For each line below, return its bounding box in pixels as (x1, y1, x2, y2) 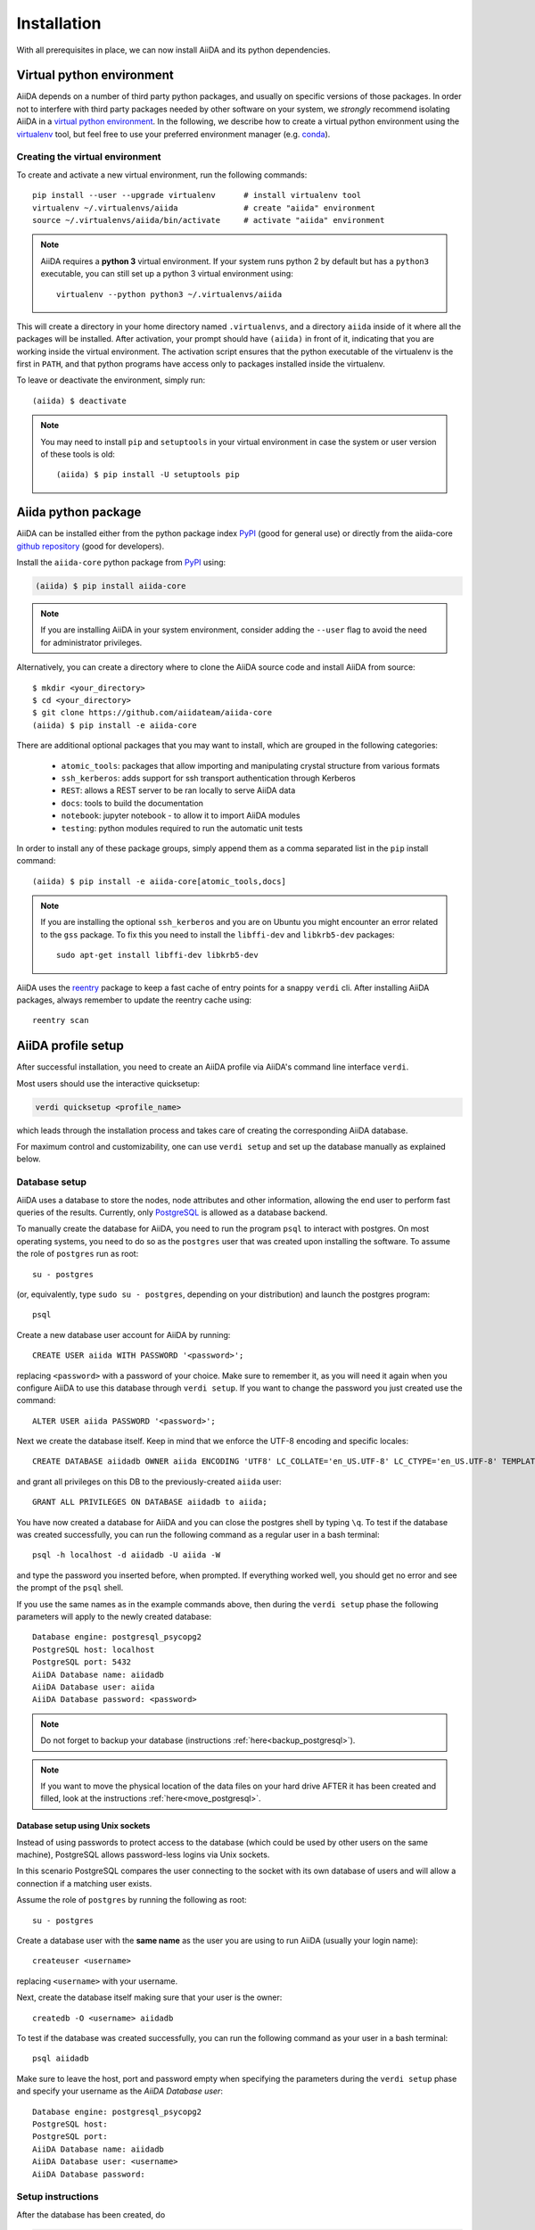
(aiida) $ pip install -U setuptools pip (56, 469, 240, 480)
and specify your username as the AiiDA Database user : (16, 2085, 223, 2096)
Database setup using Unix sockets (16, 1821, 151, 1831)
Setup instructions (16, 2191, 99, 2203)
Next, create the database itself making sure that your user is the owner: (16, 1992, 283, 2003)
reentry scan (32, 1015, 89, 1026)
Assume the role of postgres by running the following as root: (16, 1895, 247, 1905)
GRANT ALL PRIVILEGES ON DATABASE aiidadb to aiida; (32, 1497, 267, 1507)
